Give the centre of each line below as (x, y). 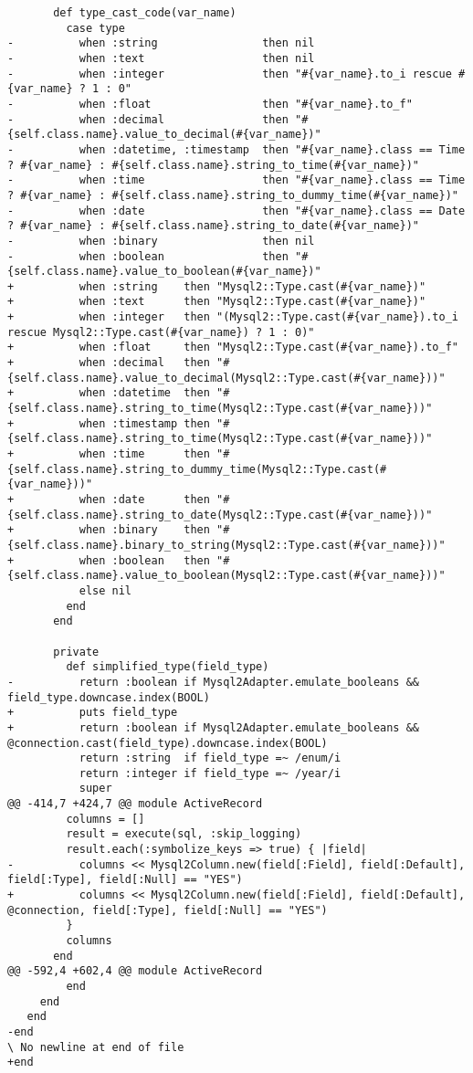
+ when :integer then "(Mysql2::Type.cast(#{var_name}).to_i (233, 317)
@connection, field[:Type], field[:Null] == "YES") (168, 910)
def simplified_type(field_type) (168, 667)
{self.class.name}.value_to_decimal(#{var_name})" (164, 135)
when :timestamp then (144, 423)
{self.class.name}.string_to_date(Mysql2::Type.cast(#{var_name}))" (220, 515)
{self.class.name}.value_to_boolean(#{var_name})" (164, 272)
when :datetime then (144, 393)
